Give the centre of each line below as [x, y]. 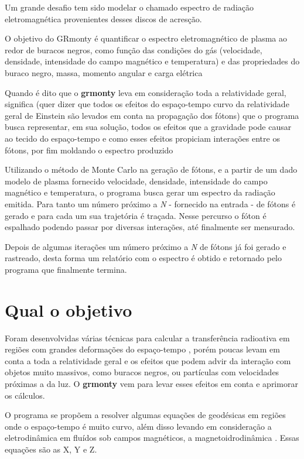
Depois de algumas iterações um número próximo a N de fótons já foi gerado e [146, 246]
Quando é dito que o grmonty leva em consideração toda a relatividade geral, [146, 92]
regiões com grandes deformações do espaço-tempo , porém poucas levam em [142, 349]
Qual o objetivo [69, 309]
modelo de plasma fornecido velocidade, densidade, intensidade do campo [136, 181]
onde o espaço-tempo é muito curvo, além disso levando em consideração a [138, 426]
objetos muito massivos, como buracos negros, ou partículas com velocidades [142, 372]
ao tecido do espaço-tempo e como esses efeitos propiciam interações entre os [142, 138]
